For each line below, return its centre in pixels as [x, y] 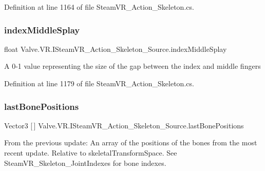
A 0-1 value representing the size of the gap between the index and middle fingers [132, 66]
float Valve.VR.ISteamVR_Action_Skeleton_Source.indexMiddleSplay [116, 49]
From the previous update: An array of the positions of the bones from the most [131, 142]
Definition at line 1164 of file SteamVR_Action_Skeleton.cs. [99, 7]
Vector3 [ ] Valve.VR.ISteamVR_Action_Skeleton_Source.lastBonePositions [124, 125]
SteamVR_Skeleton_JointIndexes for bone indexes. [85, 163]
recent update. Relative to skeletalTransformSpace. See [91, 153]
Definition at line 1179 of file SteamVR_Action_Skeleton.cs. [99, 83]
